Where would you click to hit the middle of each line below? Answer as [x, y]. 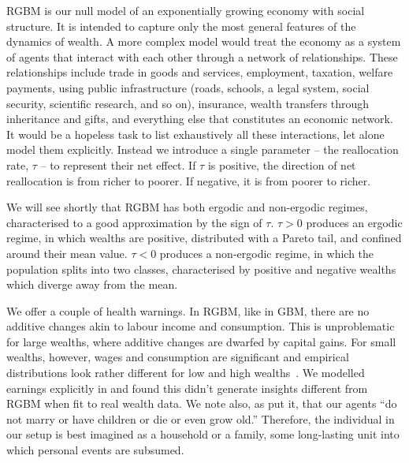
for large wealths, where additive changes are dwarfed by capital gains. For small [201, 341]
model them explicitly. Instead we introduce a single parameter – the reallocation [203, 149]
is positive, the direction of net [282, 164]
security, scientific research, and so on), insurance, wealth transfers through [188, 103]
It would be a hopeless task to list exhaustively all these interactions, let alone [195, 134]
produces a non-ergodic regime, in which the [267, 253]
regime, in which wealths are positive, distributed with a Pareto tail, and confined [204, 238]
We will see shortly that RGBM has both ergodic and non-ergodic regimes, [187, 207]
